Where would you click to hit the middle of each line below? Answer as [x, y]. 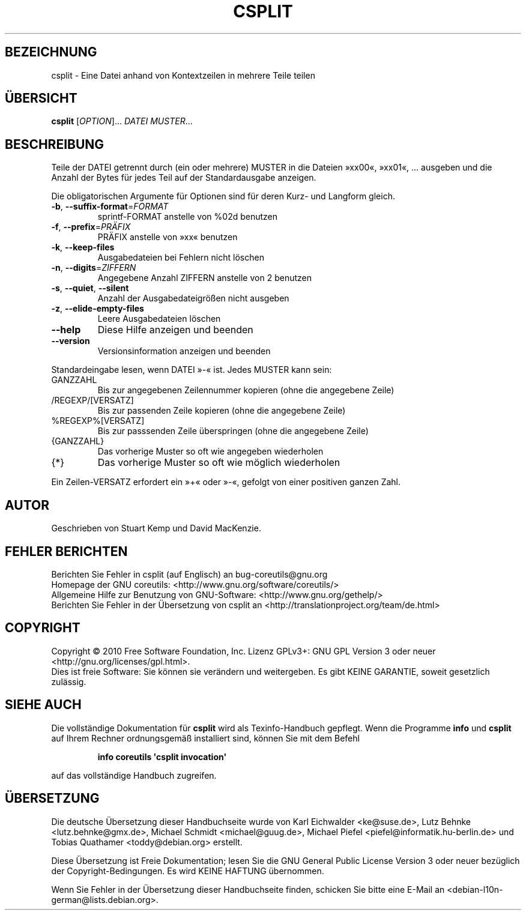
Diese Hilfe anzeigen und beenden [175, 330]
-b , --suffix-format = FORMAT [110, 207]
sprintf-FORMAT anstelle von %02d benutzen [188, 217]
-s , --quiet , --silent [90, 288]
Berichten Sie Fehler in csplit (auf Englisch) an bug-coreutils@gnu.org [189, 574]
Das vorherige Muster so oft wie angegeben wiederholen [210, 451]
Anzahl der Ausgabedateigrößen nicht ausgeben [193, 298]
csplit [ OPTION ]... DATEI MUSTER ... [122, 121]
